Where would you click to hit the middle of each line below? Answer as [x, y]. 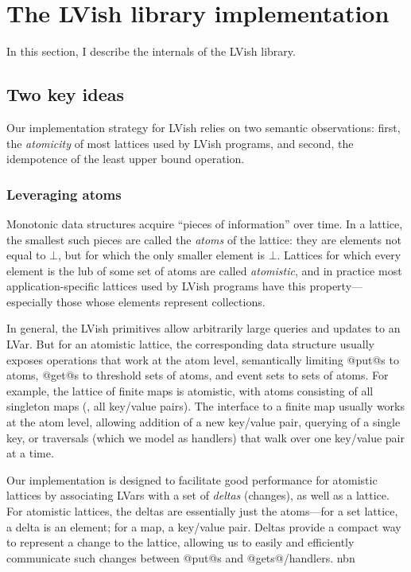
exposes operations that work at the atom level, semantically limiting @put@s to [203, 359]
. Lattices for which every [339, 255]
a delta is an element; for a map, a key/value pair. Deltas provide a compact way [204, 526]
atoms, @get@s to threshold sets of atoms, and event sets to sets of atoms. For [198, 375]
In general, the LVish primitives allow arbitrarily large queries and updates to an [204, 328]
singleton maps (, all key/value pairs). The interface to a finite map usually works [205, 406]
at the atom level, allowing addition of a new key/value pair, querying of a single [204, 422]
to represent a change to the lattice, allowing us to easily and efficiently [180, 542]
